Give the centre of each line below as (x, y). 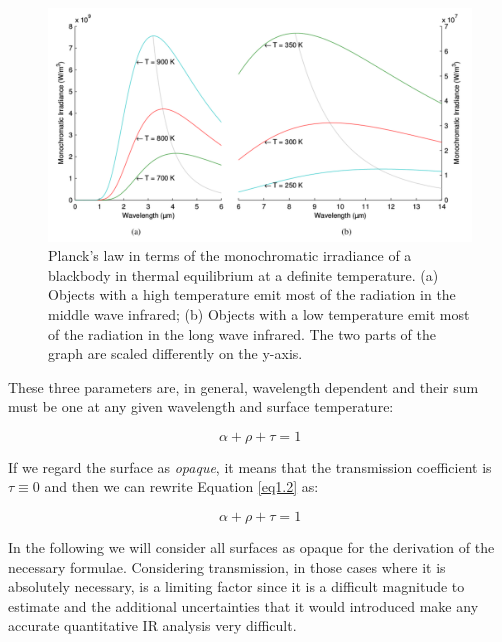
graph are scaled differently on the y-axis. (175, 353)
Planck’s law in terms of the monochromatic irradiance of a (230, 255)
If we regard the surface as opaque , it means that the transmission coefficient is (250, 466)
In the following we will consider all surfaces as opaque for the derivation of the (251, 547)
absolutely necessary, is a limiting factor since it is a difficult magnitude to (236, 586)
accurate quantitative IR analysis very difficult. (152, 625)
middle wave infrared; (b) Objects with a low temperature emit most (259, 313)
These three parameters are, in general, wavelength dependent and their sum (243, 386)
